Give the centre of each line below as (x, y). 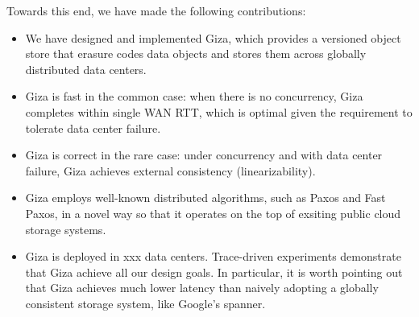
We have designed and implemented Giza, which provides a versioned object (213, 37)
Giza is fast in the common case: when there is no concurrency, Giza (194, 96)
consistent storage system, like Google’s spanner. (145, 303)
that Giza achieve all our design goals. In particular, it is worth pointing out (214, 272)
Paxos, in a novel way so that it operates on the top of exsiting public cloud (213, 213)
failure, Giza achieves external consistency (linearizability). (170, 170)
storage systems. (66, 229)
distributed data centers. (86, 69)
